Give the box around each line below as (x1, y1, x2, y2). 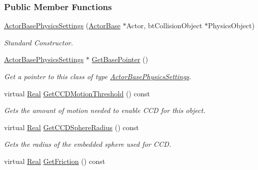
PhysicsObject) (208, 20, 255, 31)
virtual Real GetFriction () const (4, 155, 106, 166)
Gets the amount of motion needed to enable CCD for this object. (4, 105, 205, 116)
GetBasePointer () (91, 54, 148, 65)
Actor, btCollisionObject (126, 20, 202, 31)
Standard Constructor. (4, 37, 73, 47)
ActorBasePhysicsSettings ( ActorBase (4, 20, 121, 31)
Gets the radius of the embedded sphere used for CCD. (4, 139, 171, 149)
